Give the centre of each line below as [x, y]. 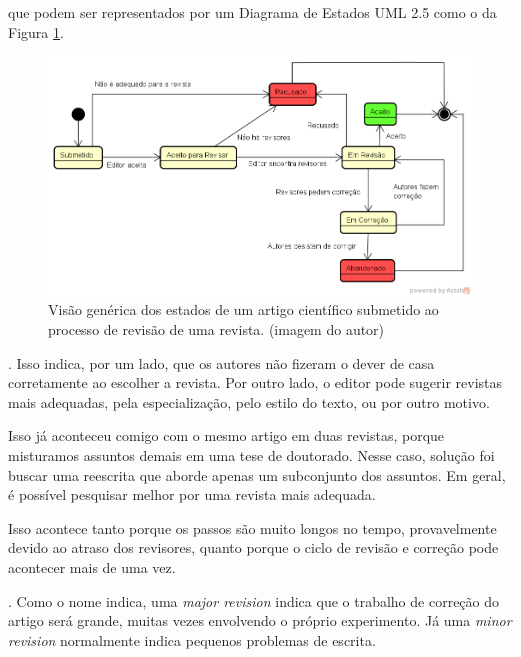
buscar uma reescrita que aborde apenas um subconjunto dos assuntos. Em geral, [257, 474]
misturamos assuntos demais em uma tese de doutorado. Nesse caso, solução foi [251, 455]
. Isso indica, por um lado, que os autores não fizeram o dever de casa [221, 362]
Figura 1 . [36, 31]
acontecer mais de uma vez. [92, 567]
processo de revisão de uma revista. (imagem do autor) [216, 329]
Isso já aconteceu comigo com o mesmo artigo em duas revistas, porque [226, 435]
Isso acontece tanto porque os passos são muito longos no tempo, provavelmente [252, 527]
